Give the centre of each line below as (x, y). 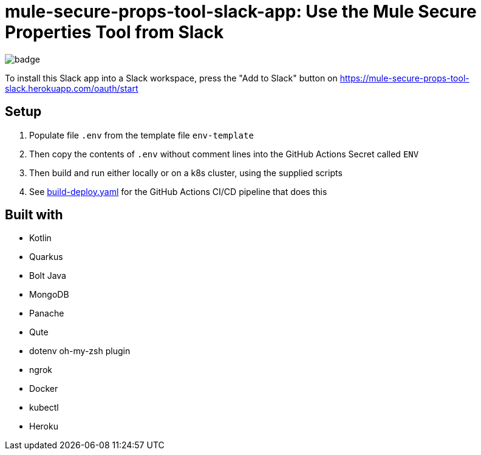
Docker (44, 389)
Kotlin (40, 238)
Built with (34, 215)
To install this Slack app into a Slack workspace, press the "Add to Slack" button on (171, 78)
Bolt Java (48, 276)
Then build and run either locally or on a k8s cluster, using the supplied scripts (186, 173)
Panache (47, 313)
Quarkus (46, 257)
